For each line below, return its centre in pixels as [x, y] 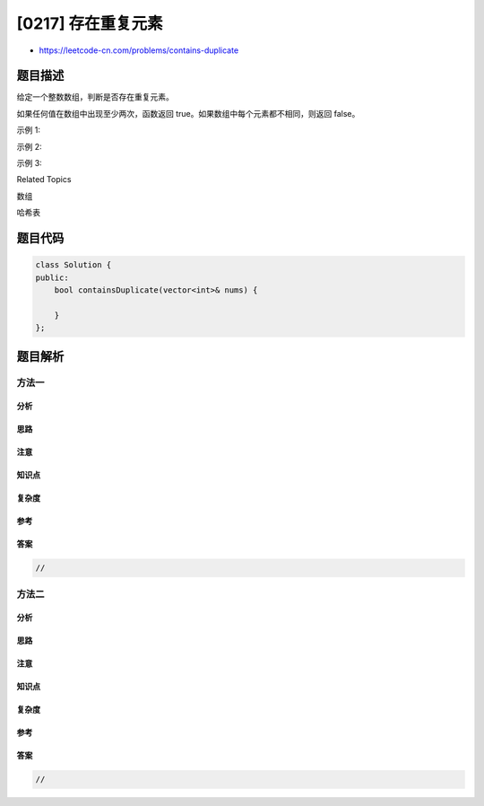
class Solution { [73, 265]
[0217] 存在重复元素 [90, 23]
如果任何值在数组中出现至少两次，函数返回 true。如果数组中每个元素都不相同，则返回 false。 [188, 113]
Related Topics [44, 180]
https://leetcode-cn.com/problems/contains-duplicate [139, 50]
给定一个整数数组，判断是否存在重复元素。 [95, 97]
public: [52, 277]
